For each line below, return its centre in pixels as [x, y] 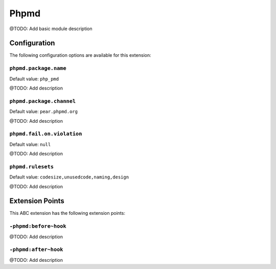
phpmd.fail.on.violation [46, 134]
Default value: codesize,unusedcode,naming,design [69, 177]
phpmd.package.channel [43, 101]
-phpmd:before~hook [38, 226]
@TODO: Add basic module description [51, 29]
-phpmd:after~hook [36, 250]
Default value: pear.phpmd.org [43, 111]
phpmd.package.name [38, 68]
